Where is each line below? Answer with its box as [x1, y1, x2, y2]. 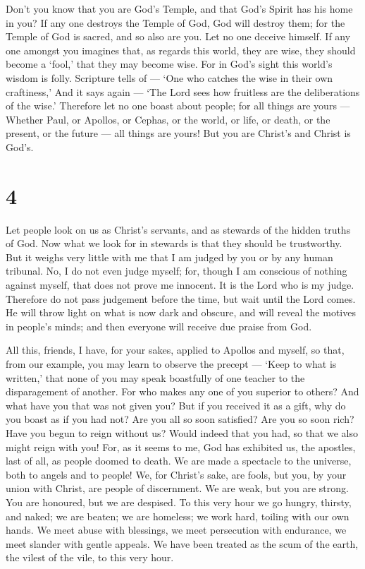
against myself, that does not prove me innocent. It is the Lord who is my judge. [6, 277, 354, 292]
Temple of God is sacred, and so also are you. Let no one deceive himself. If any [6, 29, 351, 44]
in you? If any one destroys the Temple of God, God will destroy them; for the [6, 15, 345, 30]
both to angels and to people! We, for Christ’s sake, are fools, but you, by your [6, 467, 347, 481]
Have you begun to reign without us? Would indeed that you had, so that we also [6, 425, 359, 440]
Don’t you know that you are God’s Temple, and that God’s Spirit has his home [6, 1, 353, 16]
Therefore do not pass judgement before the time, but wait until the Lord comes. [6, 291, 356, 306]
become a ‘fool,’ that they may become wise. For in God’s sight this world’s [6, 56, 333, 71]
